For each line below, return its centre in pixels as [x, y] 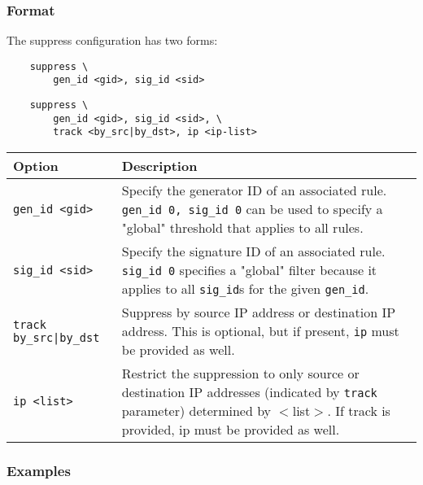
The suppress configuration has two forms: [112, 40]
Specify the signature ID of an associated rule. [253, 251]
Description [159, 166]
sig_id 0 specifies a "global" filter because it [249, 270]
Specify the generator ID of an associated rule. [254, 190]
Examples [39, 471]
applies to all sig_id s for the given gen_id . [245, 289]
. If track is [359, 411]
